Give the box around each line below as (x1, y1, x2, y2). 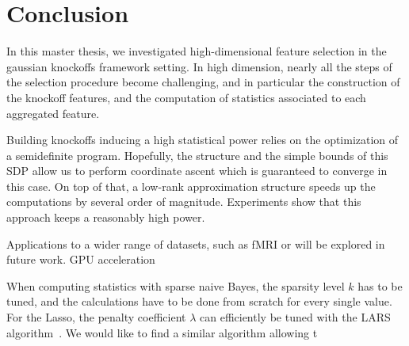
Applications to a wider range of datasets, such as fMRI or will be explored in (6, 235, 385, 252)
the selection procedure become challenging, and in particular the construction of (6, 74, 400, 90)
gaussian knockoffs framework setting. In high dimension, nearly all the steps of (6, 58, 392, 74)
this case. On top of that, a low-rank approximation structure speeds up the (6, 177, 376, 194)
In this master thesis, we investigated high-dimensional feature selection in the (6, 43, 387, 59)
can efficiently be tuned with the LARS (200, 309, 391, 325)
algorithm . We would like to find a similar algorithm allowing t (6, 324, 318, 340)
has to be (357, 277, 403, 294)
